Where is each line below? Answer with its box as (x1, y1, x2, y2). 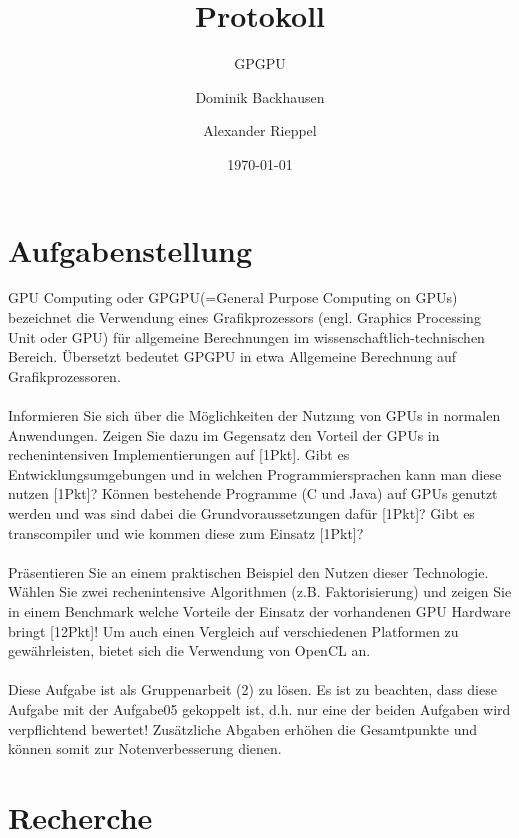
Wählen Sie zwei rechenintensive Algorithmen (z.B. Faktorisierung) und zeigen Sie (8, 581, 512, 602)
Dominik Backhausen (195, 86, 325, 107)
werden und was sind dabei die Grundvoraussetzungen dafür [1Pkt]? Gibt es (8, 502, 475, 523)
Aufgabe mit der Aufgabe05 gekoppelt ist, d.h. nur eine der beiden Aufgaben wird (8, 698, 511, 719)
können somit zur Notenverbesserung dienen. (8, 738, 282, 759)
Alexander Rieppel (203, 120, 317, 141)
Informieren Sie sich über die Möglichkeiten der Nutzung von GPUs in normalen (8, 405, 501, 425)
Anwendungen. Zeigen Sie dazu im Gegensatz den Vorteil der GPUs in (8, 424, 440, 445)
